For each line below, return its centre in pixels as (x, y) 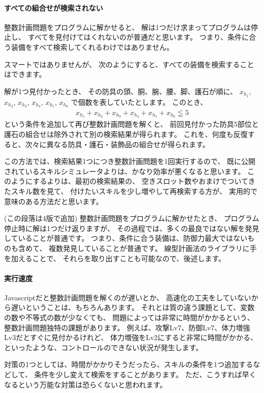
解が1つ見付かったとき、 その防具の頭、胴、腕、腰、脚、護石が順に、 (121, 91)
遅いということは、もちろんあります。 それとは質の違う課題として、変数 (133, 307)
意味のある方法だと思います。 (54, 201)
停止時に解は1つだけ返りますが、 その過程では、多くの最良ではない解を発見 (132, 228)
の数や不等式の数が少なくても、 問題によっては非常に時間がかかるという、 (129, 317)
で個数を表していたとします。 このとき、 (139, 102)
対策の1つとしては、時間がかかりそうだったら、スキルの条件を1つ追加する (129, 364)
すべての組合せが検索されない (54, 7)
